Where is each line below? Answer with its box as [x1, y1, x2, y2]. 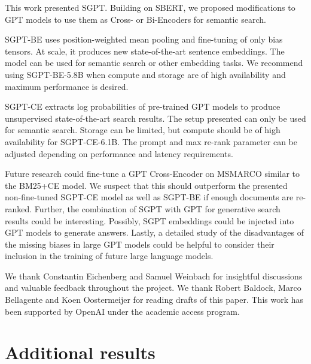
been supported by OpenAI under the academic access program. [5, 305, 240, 317]
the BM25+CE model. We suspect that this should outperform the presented [5, 179, 288, 191]
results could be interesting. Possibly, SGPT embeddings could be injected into [5, 214, 294, 227]
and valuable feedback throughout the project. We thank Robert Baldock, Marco [5, 281, 301, 294]
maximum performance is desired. [5, 80, 129, 92]
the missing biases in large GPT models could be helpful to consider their [5, 237, 275, 250]
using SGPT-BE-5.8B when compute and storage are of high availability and [5, 68, 286, 80]
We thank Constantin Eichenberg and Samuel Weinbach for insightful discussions [5, 269, 303, 282]
